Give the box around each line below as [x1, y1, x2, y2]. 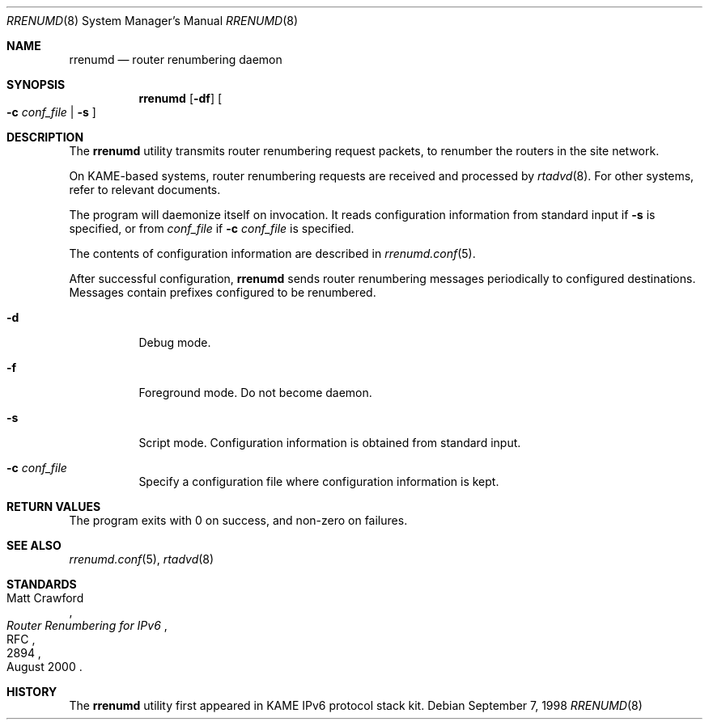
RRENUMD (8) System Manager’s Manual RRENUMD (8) [6, 14, 299, 27]
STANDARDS [6, 577, 77, 591]
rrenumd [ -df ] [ [138, 91, 223, 105]
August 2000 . [6, 660, 83, 673]
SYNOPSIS [6, 78, 66, 91]
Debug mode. [138, 336, 211, 349]
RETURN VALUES [6, 500, 101, 513]
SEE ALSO [6, 538, 62, 552]
